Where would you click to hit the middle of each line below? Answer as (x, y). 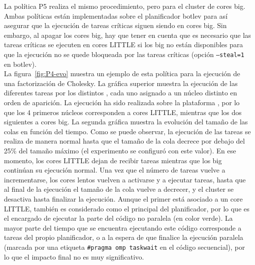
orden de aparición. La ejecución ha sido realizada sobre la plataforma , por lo (122, 102)
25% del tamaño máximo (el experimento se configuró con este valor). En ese (120, 150)
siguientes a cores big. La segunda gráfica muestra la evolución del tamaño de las (126, 122)
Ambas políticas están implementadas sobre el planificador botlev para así (116, 15)
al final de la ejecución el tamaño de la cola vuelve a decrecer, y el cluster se (119, 189)
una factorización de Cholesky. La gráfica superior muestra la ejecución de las (121, 83)
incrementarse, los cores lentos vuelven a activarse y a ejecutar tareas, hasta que (125, 179)
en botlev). (20, 64)
